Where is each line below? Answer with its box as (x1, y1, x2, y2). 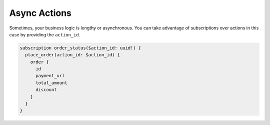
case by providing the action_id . (9, 31, 80, 37)
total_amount (35, 80, 67, 86)
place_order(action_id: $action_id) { (25, 52, 120, 58)
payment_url (35, 73, 65, 79)
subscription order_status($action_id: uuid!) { (19, 45, 141, 51)
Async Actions (9, 7, 72, 18)
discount (35, 87, 57, 93)
